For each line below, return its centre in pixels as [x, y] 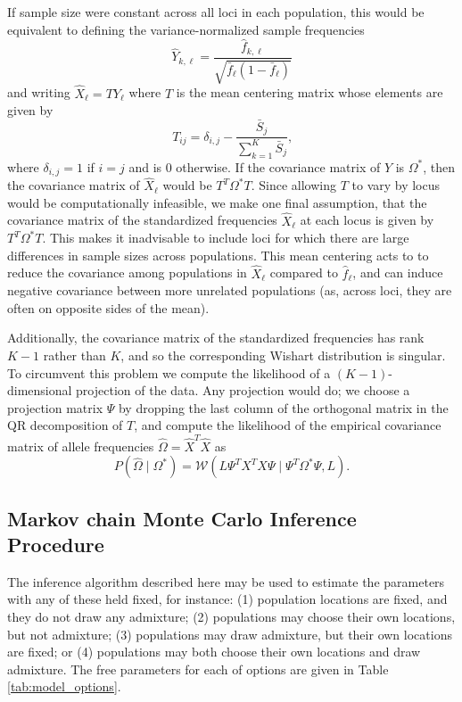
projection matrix [55, 407]
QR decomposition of [65, 425]
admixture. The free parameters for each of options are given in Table [198, 669]
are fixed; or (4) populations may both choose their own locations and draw [214, 652]
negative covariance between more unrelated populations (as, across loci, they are [230, 290]
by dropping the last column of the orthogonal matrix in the [283, 407]
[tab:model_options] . [64, 686]
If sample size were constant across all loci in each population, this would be [216, 12]
